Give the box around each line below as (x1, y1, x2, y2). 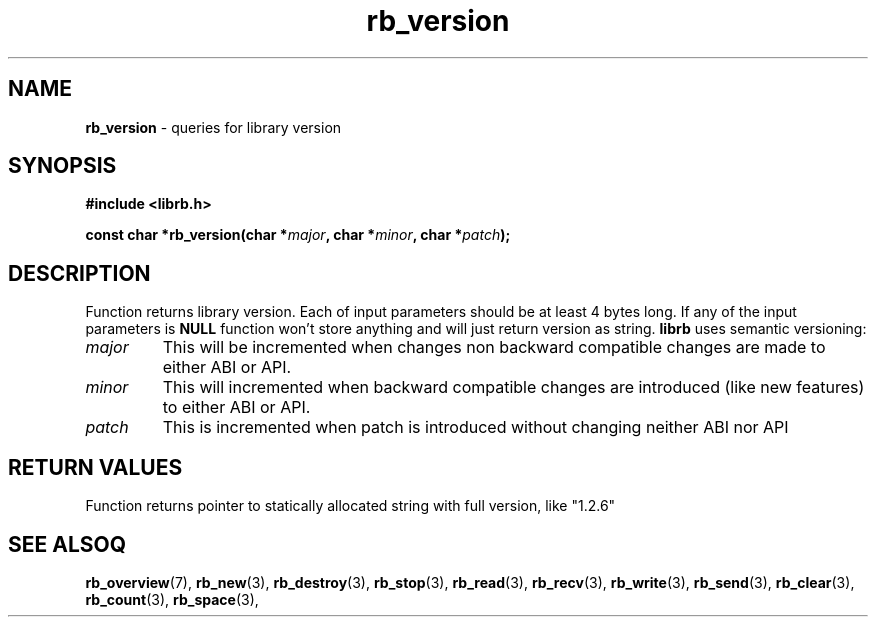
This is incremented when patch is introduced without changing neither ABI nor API (162, 417, 789, 438)
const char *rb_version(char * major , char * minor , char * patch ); (85, 226, 511, 244)
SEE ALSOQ (8, 531, 127, 557)
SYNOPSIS (8, 153, 117, 179)
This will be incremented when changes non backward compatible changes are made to (162, 337, 826, 358)
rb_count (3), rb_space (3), (85, 590, 259, 608)
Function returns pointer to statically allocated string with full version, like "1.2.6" (85, 497, 616, 515)
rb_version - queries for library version (85, 118, 342, 136)
